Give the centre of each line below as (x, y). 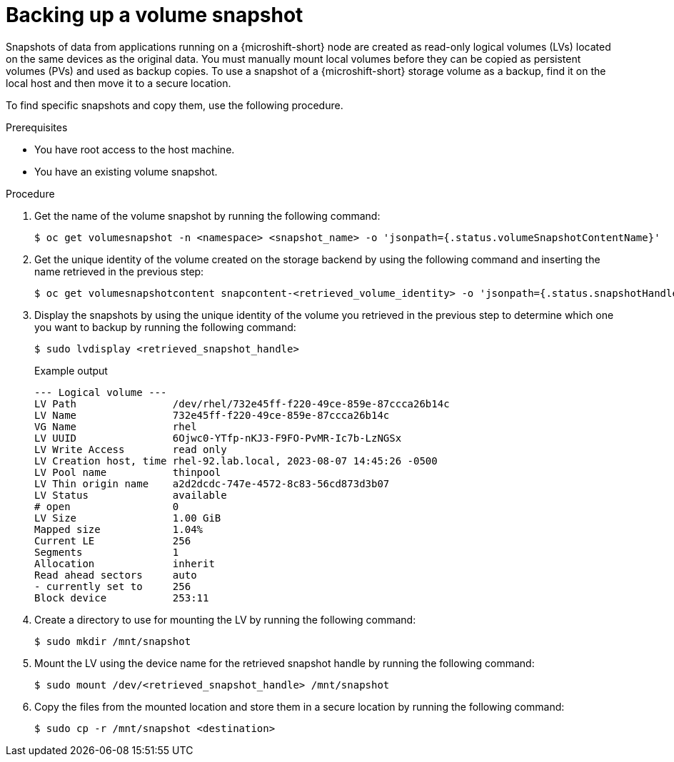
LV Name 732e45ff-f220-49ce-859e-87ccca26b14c (212, 415)
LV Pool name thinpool (128, 472)
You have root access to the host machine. (135, 149)
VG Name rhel (116, 426)
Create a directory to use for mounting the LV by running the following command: (225, 619)
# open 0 (107, 506)
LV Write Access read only (131, 449)
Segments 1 (107, 552)
